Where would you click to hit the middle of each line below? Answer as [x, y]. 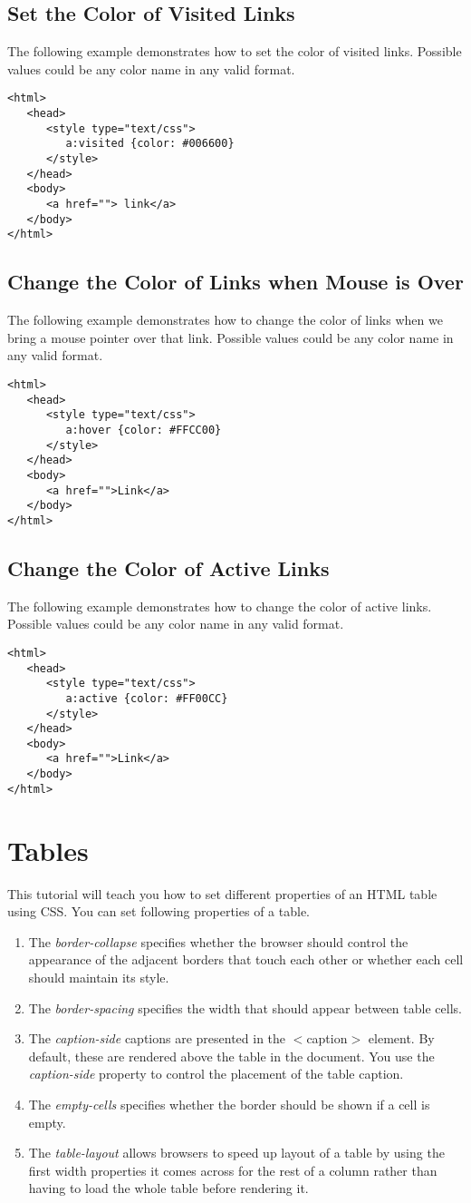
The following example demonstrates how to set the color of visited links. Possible [235, 51]
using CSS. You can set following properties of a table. [159, 911]
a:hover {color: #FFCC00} [144, 430]
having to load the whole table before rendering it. [168, 1188]
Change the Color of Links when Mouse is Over [235, 282]
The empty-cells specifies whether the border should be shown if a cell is [229, 1104]
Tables [48, 850]
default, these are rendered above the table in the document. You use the [231, 1056]
